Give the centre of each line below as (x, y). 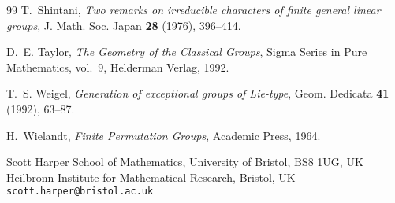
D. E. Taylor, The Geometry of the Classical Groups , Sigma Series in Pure (187, 52)
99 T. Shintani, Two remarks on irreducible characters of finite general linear (194, 9)
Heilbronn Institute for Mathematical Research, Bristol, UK (151, 177)
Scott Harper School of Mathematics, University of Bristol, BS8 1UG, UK (185, 162)
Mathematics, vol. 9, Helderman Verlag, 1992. (118, 66)
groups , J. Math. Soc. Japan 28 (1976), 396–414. (124, 25)
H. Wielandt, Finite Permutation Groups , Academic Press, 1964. (164, 135)
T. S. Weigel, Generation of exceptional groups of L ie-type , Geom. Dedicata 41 (198, 93)
